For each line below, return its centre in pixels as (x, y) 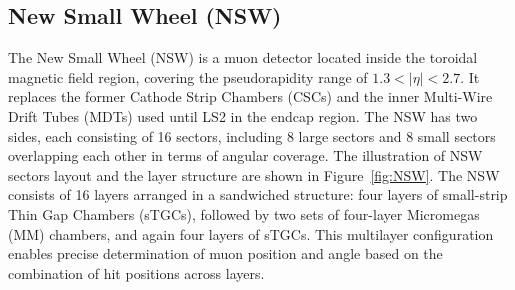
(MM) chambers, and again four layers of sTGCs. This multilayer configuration (251, 233)
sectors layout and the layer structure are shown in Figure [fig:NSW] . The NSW (254, 174)
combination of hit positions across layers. (136, 272)
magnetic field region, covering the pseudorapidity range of (188, 76)
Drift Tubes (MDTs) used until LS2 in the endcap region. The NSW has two (243, 115)
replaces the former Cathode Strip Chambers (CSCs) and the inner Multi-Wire (250, 96)
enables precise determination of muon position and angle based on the (225, 253)
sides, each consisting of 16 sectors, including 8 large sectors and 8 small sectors (252, 135)
